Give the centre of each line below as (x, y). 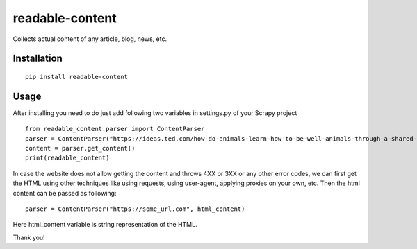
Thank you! (29, 237)
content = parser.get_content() (80, 148)
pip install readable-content (77, 77)
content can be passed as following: (65, 193)
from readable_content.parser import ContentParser (115, 129)
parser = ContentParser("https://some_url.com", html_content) (135, 209)
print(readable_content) (67, 158)
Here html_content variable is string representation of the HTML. (105, 225)
